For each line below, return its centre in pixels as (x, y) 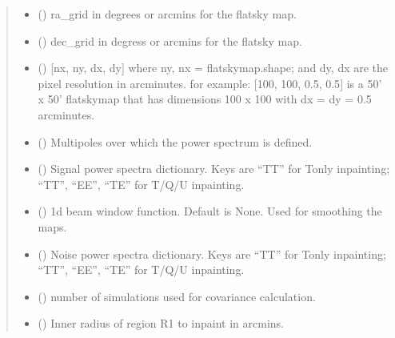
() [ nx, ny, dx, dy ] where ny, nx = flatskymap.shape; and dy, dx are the (213, 68)
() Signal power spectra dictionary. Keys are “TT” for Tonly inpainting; (214, 169)
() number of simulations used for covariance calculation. (177, 296)
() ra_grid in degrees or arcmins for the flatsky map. (167, 14)
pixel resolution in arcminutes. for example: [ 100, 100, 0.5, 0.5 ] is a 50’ (210, 83)
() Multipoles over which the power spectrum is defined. (175, 141)
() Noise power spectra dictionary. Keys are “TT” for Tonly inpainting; (212, 254)
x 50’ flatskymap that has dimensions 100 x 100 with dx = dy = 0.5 (205, 99)
